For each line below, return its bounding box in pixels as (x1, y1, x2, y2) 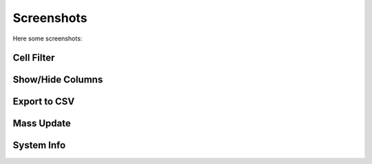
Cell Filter (12, 52, 55, 64)
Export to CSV (12, 96, 75, 108)
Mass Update (12, 117, 72, 130)
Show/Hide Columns (12, 74, 103, 86)
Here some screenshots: (12, 34, 83, 43)
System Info (12, 139, 66, 151)
